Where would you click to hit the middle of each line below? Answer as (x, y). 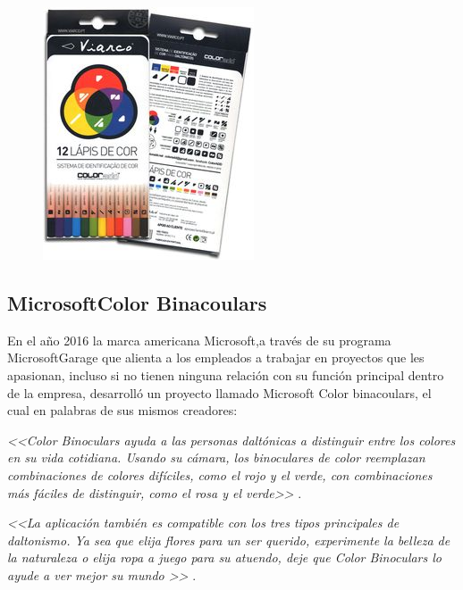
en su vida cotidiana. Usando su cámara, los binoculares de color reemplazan (216, 457)
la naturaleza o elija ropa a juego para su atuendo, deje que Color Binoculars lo (225, 557)
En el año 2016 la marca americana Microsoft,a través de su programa (199, 340)
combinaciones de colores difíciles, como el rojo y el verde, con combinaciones (220, 474)
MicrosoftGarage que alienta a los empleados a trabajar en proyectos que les (216, 357)
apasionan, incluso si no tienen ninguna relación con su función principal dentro (226, 374)
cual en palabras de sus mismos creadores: (122, 410)
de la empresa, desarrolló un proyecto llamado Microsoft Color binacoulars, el (219, 392)
